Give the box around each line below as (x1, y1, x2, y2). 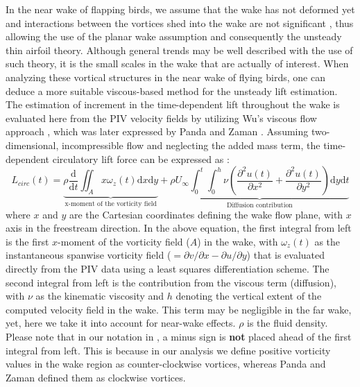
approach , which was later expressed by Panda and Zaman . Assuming (6, 124, 309, 139)
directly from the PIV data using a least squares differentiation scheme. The (6, 261, 329, 275)
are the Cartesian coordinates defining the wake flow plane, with (69, 207, 343, 221)
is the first (6, 234, 49, 248)
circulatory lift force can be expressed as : (52, 151, 230, 166)
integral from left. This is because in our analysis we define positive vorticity (6, 343, 331, 357)
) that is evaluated (246, 248, 325, 262)
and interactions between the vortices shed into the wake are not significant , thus (6, 15, 354, 30)
